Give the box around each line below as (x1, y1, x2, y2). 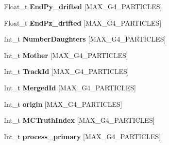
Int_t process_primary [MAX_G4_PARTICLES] (4, 131, 161, 141)
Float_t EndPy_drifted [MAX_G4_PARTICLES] (4, 1, 162, 11)
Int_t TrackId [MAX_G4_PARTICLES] (4, 66, 129, 76)
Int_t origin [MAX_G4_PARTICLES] (4, 99, 122, 109)
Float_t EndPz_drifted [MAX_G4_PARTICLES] (4, 17, 162, 28)
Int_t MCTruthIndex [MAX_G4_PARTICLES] (4, 115, 155, 125)
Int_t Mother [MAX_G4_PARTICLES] (4, 50, 128, 60)
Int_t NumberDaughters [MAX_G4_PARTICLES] (4, 34, 166, 44)
